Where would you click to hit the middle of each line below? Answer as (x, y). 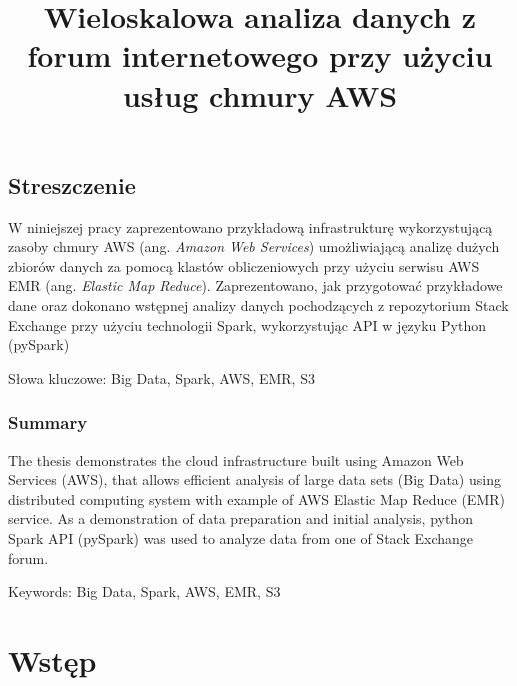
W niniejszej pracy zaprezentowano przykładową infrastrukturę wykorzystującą (250, 226)
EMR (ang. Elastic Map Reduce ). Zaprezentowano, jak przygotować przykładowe (255, 285)
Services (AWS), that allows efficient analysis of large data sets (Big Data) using (254, 479)
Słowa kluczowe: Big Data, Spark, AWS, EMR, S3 (161, 377)
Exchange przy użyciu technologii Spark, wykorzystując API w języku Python (247, 324)
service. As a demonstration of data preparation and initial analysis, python (240, 518)
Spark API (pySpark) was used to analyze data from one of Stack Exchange (241, 537)
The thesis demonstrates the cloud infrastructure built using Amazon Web (236, 459)
